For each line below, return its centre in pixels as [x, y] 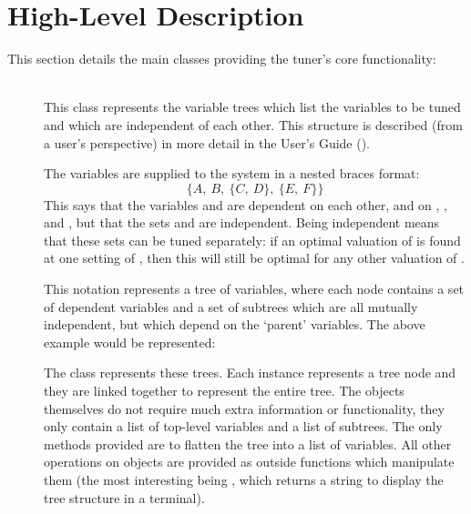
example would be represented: [130, 342]
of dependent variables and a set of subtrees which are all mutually [231, 306]
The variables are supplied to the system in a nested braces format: [232, 173]
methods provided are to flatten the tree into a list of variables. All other [248, 443]
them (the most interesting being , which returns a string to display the [244, 479]
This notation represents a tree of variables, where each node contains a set [254, 289]
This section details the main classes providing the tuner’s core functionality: [222, 59]
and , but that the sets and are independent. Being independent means [242, 222]
